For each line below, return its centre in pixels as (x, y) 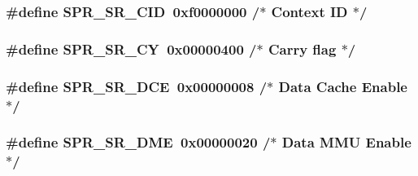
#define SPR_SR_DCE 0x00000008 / (137, 86)
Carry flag (302, 48)
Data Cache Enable (343, 86)
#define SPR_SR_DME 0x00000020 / (138, 142)
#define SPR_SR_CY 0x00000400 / (131, 48)
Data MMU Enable (346, 142)
